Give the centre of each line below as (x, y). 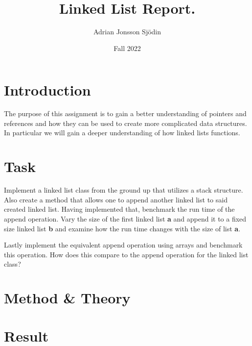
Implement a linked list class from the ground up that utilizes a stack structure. (124, 190)
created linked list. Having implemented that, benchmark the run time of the (119, 209)
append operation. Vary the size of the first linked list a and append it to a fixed (125, 218)
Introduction (47, 90)
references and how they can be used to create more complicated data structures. (126, 123)
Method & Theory (67, 298)
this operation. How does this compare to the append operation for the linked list (126, 254)
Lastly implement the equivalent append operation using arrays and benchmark (123, 245)
